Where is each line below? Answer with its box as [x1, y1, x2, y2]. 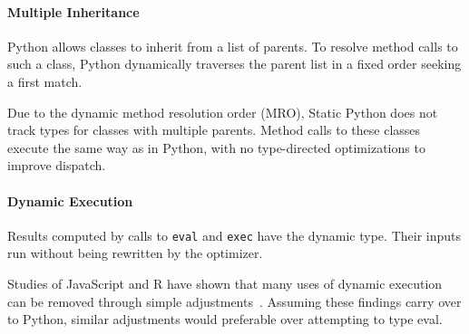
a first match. [7, 72, 83, 91]
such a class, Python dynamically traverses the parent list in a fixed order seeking [7, 54, 462, 73]
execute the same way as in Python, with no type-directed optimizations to [7, 138, 425, 157]
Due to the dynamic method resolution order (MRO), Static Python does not [7, 102, 438, 121]
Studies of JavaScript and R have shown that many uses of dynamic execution [7, 274, 443, 292]
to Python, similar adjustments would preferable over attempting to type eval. [7, 310, 443, 329]
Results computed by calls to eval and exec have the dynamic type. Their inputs [7, 225, 461, 244]
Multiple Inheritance [7, 2, 140, 21]
